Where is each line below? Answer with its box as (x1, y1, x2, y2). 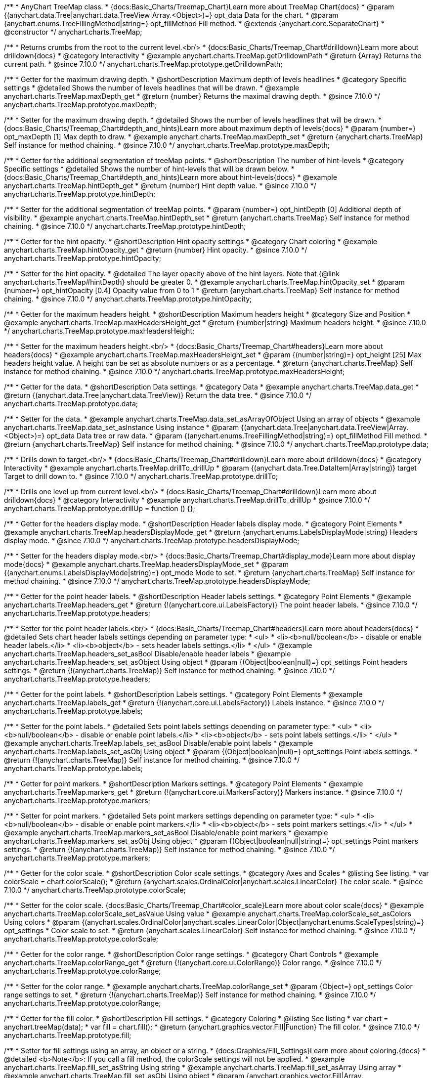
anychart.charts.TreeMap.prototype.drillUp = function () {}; (4, 504, 195, 513)
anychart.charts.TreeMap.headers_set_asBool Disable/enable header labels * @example (4, 649, 291, 658)
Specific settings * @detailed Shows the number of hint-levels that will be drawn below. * (4, 165, 295, 173)
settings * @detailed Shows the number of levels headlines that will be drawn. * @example (4, 84, 300, 92)
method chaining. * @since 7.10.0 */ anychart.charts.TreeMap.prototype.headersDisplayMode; (4, 577, 310, 585)
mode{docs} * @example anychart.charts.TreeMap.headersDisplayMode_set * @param (4, 560, 289, 568)
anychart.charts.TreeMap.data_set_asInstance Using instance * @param (4, 423, 239, 431)
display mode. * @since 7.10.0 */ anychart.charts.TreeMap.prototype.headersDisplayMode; (4, 536, 300, 545)
